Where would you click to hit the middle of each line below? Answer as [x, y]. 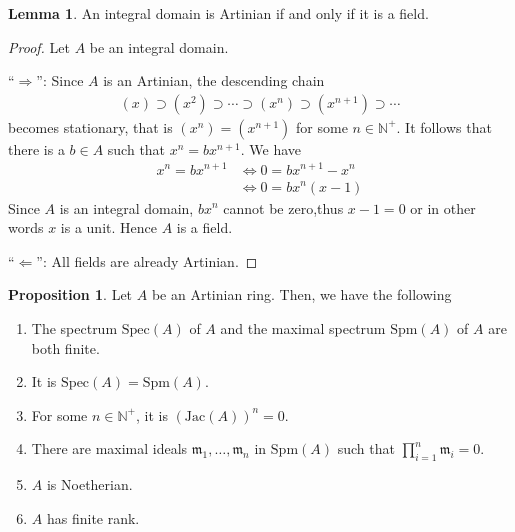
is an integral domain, [126, 207]
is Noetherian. [89, 484]
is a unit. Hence [108, 227]
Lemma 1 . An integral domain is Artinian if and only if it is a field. [218, 13]
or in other [443, 207]
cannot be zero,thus [283, 207]
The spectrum [74, 327]
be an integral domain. [159, 46]
